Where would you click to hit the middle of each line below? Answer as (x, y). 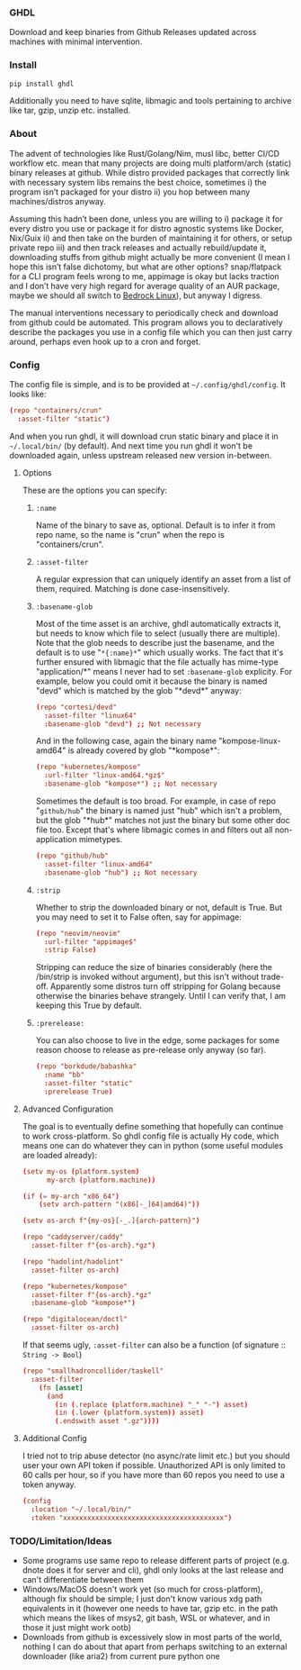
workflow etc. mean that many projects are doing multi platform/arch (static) (150, 163)
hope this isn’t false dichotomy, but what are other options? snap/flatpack (146, 267)
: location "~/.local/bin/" (81, 1510)
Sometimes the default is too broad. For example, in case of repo (156, 801)
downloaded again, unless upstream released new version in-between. (141, 455)
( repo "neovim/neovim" (78, 933)
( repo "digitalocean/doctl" (75, 1320)
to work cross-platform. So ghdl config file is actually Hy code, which (150, 1136)
